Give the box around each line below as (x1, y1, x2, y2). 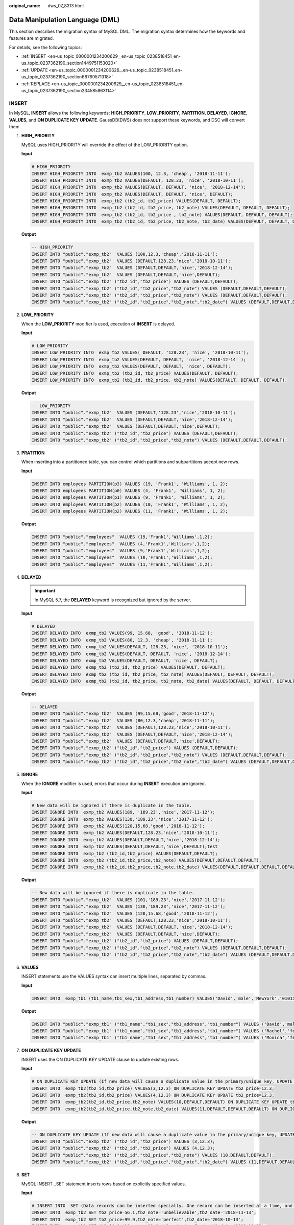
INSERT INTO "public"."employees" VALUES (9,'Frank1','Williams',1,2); (31, 548, 210, 554)
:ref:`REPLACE (21, 81, 50, 87)
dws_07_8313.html (48, 3, 84, 8)
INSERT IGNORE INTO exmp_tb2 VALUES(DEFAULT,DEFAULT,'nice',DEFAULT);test (31, 844, 218, 850)
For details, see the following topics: (9, 44, 82, 50)
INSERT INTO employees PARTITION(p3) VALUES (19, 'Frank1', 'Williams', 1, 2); (31, 481, 228, 487)
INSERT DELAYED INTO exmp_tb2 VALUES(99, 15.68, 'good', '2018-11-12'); (31, 630, 213, 636)
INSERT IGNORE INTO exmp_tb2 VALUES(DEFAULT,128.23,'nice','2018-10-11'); (31, 830, 218, 835)
